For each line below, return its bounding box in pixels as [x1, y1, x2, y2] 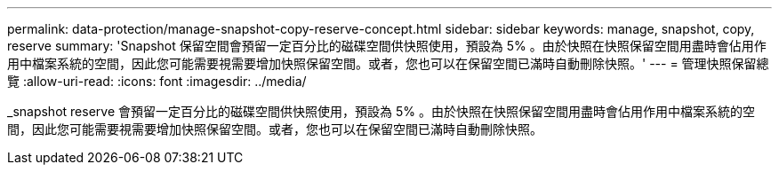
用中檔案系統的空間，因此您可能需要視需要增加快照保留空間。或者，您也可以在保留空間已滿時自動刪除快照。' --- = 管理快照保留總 [7, 56, 769, 71]
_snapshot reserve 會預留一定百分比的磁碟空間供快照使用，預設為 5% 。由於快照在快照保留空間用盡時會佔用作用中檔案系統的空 [7, 104, 755, 119]
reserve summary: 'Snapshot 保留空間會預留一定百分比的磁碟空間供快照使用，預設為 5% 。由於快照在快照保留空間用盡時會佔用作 [7, 38, 767, 53]
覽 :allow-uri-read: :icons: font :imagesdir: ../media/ [7, 74, 307, 89]
